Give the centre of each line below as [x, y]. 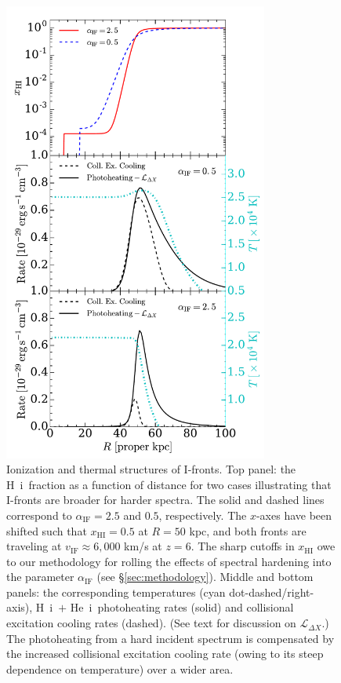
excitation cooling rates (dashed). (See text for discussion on [151, 623]
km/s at [143, 546]
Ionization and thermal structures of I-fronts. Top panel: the [151, 469]
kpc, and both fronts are [248, 530]
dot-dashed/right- [272, 592]
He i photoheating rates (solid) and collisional [182, 607]
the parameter [40, 577]
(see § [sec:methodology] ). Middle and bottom [205, 577]
